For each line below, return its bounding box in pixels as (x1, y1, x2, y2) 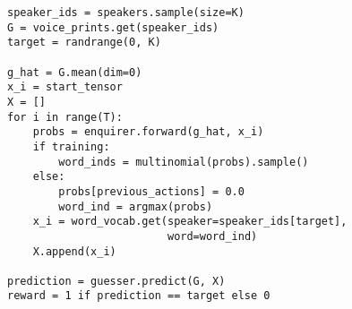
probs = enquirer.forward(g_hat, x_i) (32, 125, 264, 139)
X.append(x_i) (32, 245, 116, 258)
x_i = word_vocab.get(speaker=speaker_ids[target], (32, 215, 348, 228)
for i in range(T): (7, 110, 123, 124)
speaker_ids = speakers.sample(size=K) (7, 6, 245, 19)
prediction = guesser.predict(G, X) (7, 274, 226, 288)
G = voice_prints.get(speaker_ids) (7, 21, 219, 34)
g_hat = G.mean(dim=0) (7, 65, 142, 79)
